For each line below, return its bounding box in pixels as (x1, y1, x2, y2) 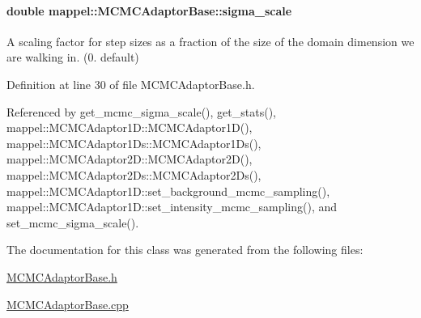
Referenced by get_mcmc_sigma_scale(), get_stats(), (6, 103, 276, 120)
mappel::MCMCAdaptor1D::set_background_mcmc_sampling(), (6, 182, 330, 199)
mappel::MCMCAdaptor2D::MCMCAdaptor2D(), (6, 151, 253, 167)
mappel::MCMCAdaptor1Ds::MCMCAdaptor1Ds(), (6, 134, 262, 151)
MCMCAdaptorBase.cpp (6, 295, 129, 312)
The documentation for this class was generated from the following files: (6, 241, 364, 258)
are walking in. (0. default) (6, 49, 139, 66)
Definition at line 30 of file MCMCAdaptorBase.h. (6, 75, 255, 92)
